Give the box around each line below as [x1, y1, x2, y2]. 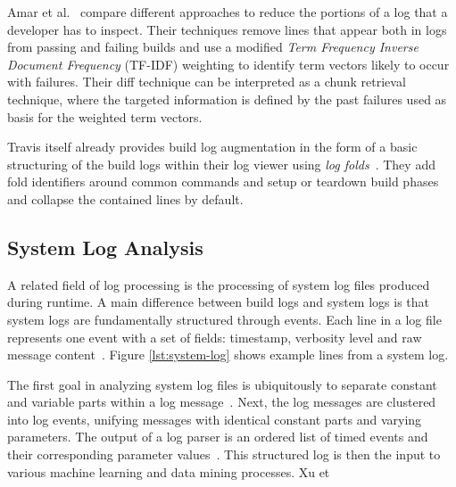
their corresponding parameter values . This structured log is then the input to [7, 445, 441, 464]
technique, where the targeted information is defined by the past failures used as [7, 89, 447, 108]
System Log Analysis [7, 233, 203, 260]
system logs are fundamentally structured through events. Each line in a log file [7, 310, 442, 328]
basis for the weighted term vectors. [7, 107, 203, 126]
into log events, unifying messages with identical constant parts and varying [7, 409, 422, 428]
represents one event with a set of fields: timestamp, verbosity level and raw [7, 327, 422, 346]
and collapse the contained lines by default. [7, 189, 244, 208]
